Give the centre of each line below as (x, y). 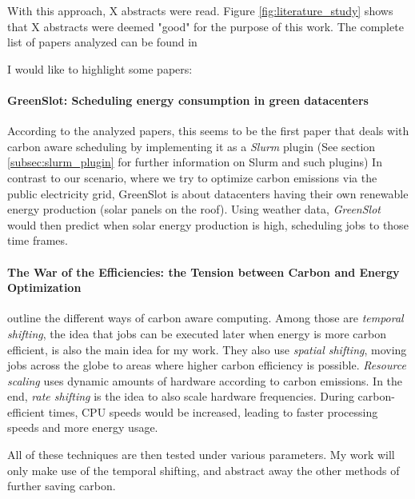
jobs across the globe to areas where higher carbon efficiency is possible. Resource (207, 365)
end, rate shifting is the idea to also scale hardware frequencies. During (181, 396)
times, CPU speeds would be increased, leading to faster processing (213, 411)
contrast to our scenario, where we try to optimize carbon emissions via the (192, 177)
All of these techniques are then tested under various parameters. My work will (201, 455)
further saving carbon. (62, 486)
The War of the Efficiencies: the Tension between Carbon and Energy (204, 271)
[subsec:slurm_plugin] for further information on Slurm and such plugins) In (195, 162)
